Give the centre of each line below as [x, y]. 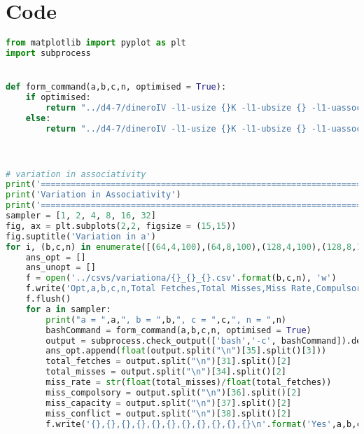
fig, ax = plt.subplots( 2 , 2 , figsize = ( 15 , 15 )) [121, 226]
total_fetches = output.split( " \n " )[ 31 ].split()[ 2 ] [169, 362]
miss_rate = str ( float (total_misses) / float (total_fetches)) [189, 383]
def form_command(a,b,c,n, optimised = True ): [116, 87]
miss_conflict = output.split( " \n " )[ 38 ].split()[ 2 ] [169, 413]
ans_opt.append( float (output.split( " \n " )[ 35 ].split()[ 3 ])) [186, 351]
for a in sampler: [68, 309]
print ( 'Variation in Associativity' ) [93, 195]
